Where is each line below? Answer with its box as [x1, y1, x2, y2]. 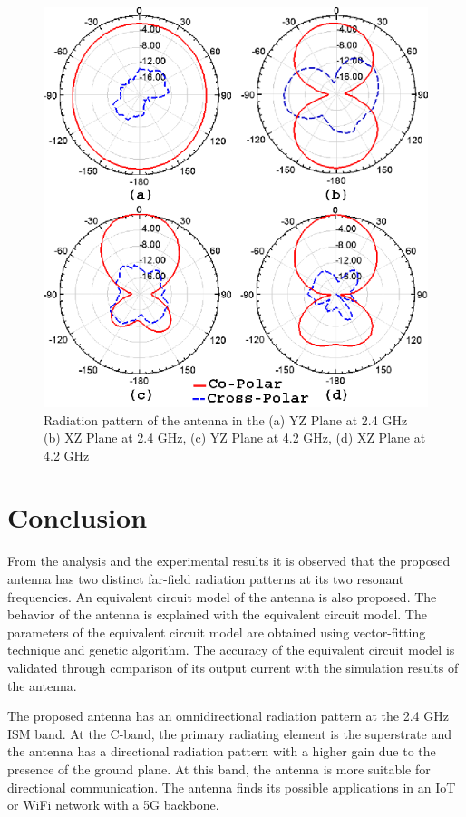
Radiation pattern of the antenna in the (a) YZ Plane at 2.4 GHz [44, 410, 408, 429]
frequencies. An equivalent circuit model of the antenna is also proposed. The [7, 587, 437, 606]
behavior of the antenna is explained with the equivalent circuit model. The [7, 605, 427, 624]
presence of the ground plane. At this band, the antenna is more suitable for [7, 759, 431, 778]
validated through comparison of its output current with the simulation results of [7, 657, 459, 676]
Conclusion [7, 499, 148, 536]
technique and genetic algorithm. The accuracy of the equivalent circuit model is [7, 640, 455, 659]
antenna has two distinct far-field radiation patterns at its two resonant [7, 569, 404, 588]
